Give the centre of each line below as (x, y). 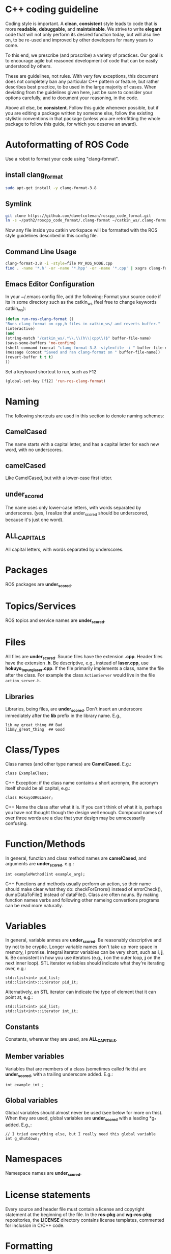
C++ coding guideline (52, 9)
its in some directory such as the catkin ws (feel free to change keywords (81, 303)
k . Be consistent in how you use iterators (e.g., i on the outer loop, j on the (83, 958)
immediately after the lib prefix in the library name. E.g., (64, 715)
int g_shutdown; (22, 1139)
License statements (48, 1195)
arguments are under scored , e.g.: (40, 864)
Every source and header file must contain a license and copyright (75, 1209)
